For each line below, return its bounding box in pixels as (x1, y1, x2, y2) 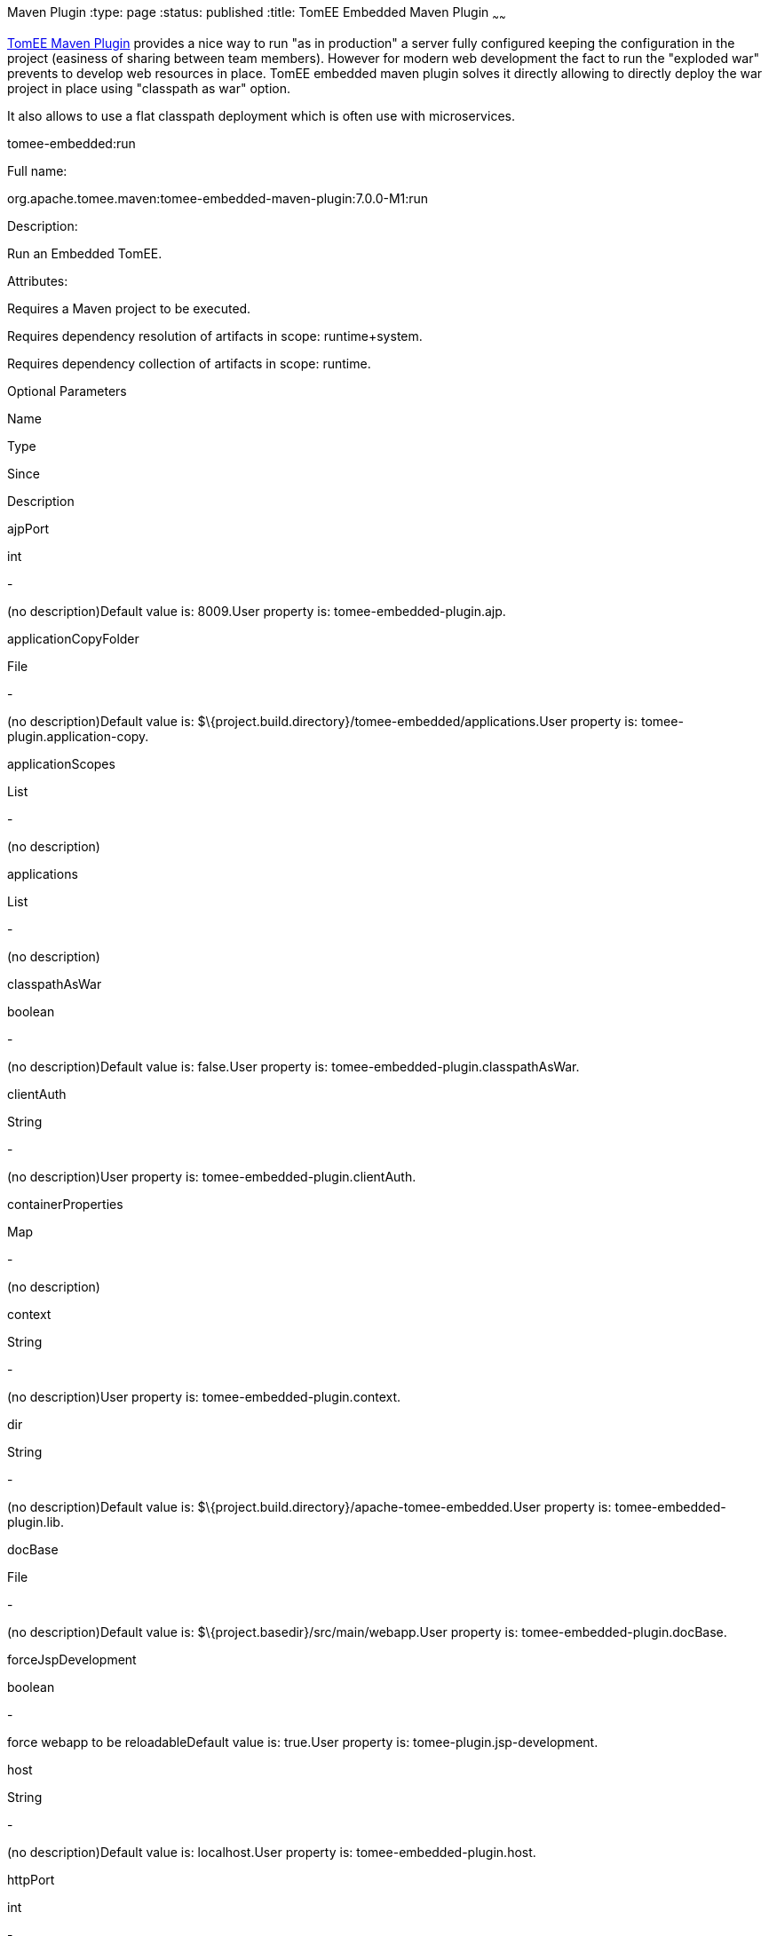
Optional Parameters (7, 383, 127, 399)
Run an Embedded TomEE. (7, 245, 163, 261)
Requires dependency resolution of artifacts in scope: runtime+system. (7, 328, 423, 344)
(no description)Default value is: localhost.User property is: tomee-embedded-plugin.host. (7, 1844, 536, 1860)
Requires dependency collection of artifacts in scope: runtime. (7, 355, 371, 371)
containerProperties (7, 1196, 123, 1212)
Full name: (7, 162, 67, 178)
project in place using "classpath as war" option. (7, 80, 291, 96)
